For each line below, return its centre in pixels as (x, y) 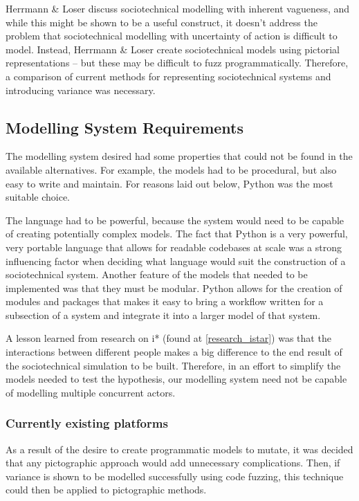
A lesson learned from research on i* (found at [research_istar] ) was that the (168, 338)
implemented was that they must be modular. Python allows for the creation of (174, 288)
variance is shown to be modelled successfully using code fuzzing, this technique (175, 476)
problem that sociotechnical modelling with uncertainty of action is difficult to (172, 36)
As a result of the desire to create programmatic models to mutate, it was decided (179, 449)
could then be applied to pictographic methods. (106, 490)
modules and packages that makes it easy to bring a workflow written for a (165, 301)
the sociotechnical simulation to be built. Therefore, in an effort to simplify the (173, 365)
